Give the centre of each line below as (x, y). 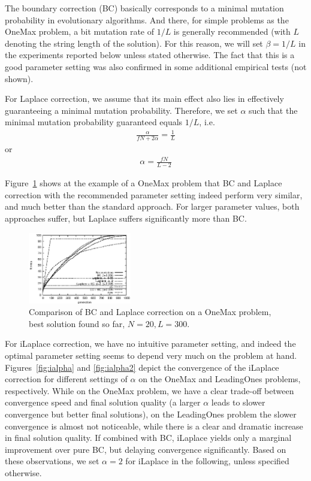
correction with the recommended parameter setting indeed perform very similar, (154, 194)
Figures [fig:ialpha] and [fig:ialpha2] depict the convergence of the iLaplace (142, 367)
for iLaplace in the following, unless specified (207, 461)
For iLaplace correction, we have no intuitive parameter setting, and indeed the (150, 344)
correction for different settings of (66, 379)
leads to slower (238, 402)
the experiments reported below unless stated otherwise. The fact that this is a (150, 55)
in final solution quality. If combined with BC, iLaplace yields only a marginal (148, 438)
